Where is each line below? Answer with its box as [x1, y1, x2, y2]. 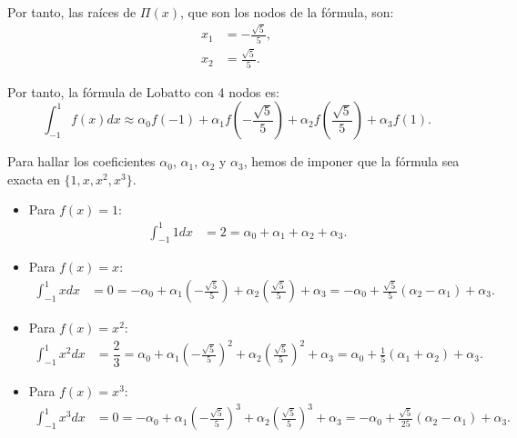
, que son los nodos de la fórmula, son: [179, 3, 394, 21]
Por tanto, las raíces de [7, 3, 137, 21]
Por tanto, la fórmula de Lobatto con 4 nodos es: [7, 82, 279, 101]
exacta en [7, 169, 60, 188]
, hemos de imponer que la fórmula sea [243, 152, 460, 171]
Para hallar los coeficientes [7, 152, 156, 171]
